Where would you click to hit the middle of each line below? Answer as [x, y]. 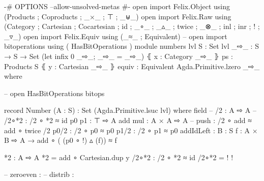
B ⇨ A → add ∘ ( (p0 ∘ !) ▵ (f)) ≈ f [61, 140]
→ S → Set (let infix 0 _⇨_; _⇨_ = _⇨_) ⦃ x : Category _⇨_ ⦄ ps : [119, 56]
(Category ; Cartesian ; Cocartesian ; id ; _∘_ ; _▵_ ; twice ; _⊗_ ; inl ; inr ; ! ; [132, 26]
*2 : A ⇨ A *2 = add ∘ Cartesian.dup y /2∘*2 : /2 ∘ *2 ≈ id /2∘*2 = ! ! [119, 157]
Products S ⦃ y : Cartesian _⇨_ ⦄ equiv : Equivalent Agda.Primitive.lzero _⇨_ [132, 66]
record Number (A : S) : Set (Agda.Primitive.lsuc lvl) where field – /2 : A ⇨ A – [130, 110]
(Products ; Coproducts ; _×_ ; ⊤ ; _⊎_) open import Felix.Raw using [118, 16]
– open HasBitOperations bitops [54, 93]
